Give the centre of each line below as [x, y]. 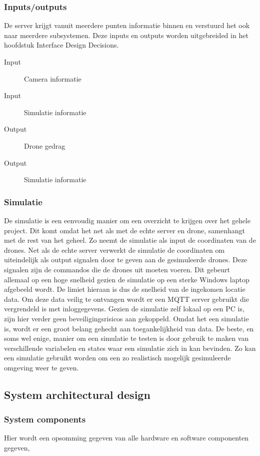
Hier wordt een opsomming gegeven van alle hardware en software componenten [126, 438]
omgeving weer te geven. [41, 367]
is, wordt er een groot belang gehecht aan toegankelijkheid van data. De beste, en [129, 328]
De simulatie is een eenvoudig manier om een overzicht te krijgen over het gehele [127, 220]
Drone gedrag [45, 145]
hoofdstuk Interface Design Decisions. [61, 45]
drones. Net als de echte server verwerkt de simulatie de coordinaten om [114, 250]
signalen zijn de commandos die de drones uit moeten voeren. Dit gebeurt [117, 269]
